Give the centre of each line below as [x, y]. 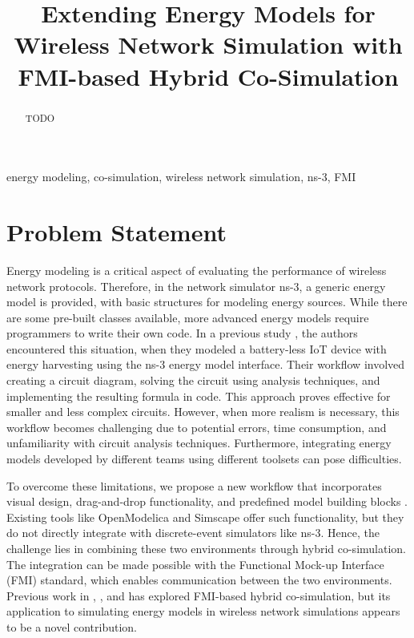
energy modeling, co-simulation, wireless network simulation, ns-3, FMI [181, 177]
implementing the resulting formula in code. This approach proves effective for [199, 396]
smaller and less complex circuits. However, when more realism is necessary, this [203, 412]
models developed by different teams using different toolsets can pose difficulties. [204, 459]
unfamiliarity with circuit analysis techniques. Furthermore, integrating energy [199, 443]
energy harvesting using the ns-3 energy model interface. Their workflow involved [206, 364]
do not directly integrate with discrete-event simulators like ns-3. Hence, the [193, 533]
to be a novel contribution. [72, 626]
